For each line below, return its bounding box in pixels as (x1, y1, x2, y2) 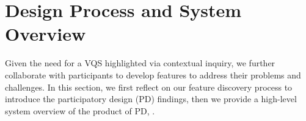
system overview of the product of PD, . (5, 104, 155, 117)
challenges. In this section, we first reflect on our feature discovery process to (5, 80, 293, 93)
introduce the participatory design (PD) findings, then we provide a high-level (5, 92, 297, 105)
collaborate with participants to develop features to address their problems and (5, 68, 301, 81)
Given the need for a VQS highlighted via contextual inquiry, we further (5, 57, 275, 69)
